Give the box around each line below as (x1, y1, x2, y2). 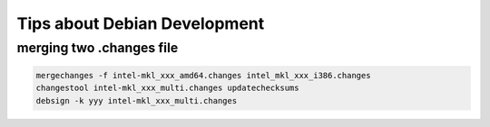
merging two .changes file (16, 40, 179, 56)
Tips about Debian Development (16, 14, 265, 33)
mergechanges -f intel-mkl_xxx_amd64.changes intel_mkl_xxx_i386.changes (35, 70, 371, 80)
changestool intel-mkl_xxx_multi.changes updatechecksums (35, 83, 299, 94)
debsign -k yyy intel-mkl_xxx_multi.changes (35, 95, 238, 105)
